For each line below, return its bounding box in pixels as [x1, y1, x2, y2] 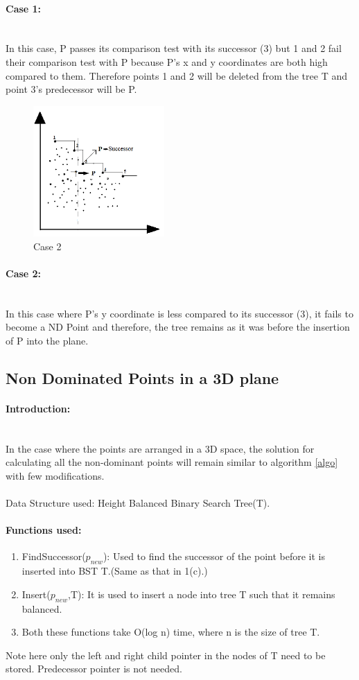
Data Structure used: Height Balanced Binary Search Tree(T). [6, 496, 270, 510]
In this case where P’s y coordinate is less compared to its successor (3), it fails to [6, 306, 353, 320]
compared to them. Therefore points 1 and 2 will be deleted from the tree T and [6, 68, 347, 82]
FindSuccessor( [21, 549, 86, 564]
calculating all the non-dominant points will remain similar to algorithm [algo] [6, 455, 338, 469]
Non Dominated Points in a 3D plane [6, 367, 279, 388]
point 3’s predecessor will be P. [6, 82, 137, 96]
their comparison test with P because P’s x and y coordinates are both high [6, 54, 328, 69]
